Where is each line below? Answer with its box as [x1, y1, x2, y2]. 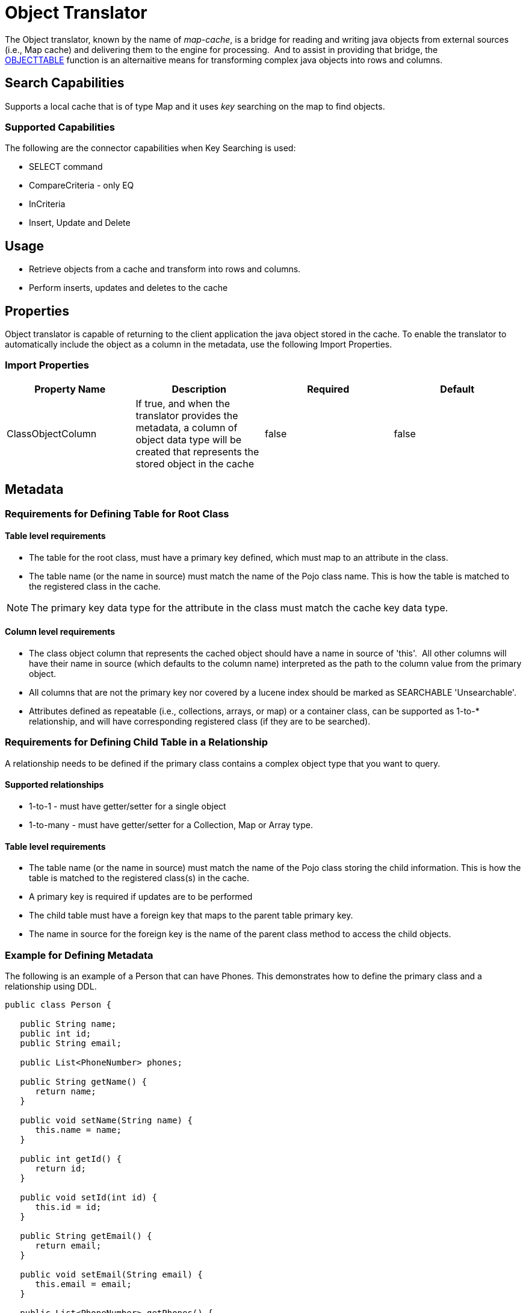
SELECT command [29, 161, 103, 172]
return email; [35, 1241, 102, 1250]
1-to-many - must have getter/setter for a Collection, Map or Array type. [29, 820, 313, 831]
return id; [35, 1164, 86, 1173]
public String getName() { [20, 1077, 147, 1087]
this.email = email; [35, 1279, 132, 1289]
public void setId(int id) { [20, 1193, 157, 1202]
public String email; [20, 1038, 122, 1048]
